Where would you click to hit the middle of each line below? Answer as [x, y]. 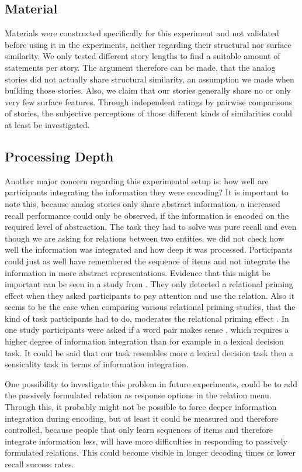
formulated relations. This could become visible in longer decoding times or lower [150, 452]
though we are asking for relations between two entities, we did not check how [144, 238]
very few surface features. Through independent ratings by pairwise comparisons [149, 101]
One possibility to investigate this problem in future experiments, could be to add [151, 383]
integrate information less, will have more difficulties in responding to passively [146, 441]
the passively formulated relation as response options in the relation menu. [138, 395]
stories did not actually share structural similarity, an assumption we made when [150, 79]
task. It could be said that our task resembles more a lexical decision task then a [149, 352]
